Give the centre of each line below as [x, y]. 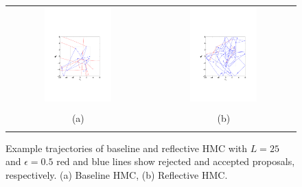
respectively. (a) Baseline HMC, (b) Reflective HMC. [117, 174]
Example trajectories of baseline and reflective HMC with [127, 148]
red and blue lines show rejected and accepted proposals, [176, 161]
